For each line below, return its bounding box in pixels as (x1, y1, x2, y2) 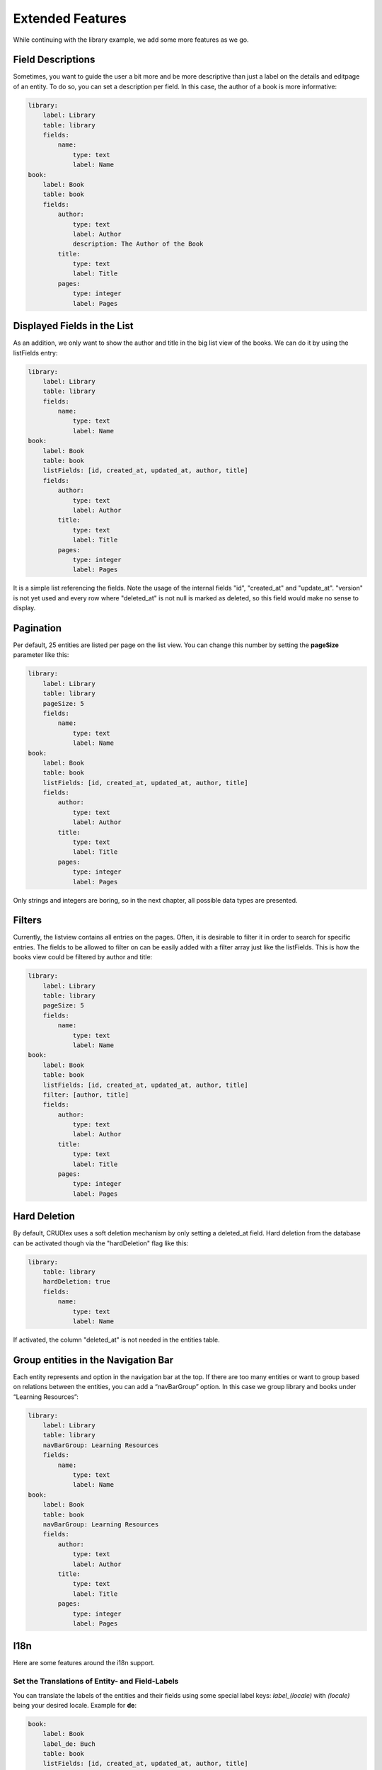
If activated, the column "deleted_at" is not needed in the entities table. (13, 1335, 220, 1344)
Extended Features (13, 11, 127, 26)
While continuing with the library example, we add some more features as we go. (13, 35, 249, 44)
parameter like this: (13, 651, 69, 659)
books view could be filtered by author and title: (13, 953, 153, 961)
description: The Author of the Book (72, 240, 204, 248)
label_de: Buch (42, 1740, 95, 1748)
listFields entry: (13, 348, 58, 357)
